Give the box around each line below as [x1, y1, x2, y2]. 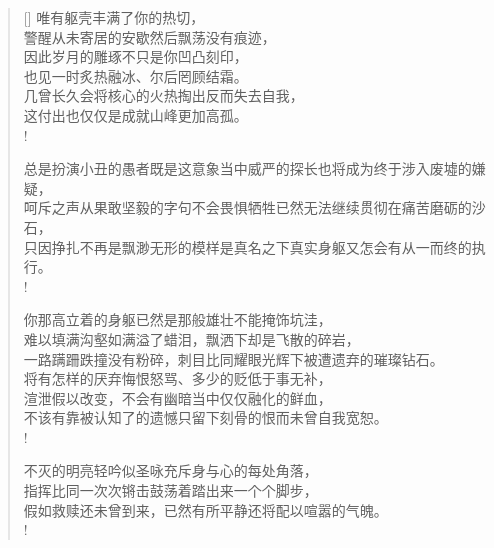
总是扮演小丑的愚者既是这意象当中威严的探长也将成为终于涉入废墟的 [23, 158, 472, 179]
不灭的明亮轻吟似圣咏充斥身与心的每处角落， [23, 460, 318, 481]
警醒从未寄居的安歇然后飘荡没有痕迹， [23, 26, 276, 47]
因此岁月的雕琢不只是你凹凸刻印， [23, 46, 248, 67]
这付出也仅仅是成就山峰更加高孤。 [23, 104, 248, 125]
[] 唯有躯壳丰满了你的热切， [23, 7, 205, 27]
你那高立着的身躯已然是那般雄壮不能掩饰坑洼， [23, 309, 332, 330]
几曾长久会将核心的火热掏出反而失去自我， [23, 85, 304, 106]
